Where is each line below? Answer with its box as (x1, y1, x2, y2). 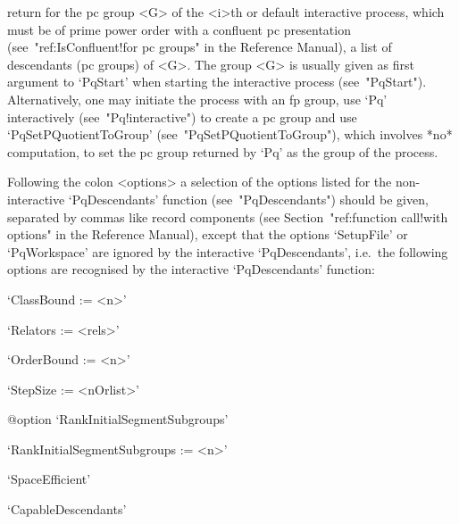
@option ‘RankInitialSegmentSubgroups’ (7, 410, 229, 428)
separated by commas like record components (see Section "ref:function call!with (7, 207, 448, 226)
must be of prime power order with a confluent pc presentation (7, 20, 351, 38)
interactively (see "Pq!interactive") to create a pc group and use (7, 107, 357, 126)
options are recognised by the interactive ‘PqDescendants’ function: (7, 260, 375, 279)
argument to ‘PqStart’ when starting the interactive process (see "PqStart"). (7, 72, 427, 91)
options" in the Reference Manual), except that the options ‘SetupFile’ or (7, 225, 408, 244)
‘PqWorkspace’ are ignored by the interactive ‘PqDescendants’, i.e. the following (7, 242, 448, 261)
